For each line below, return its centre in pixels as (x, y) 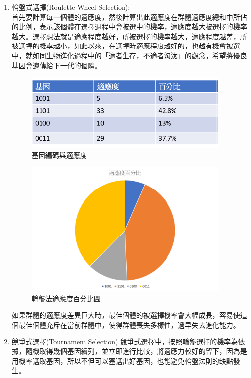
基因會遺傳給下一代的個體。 (57, 65)
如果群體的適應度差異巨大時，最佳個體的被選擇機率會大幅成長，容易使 (126, 315)
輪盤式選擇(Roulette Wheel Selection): (71, 7)
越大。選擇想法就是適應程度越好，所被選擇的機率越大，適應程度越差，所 (129, 36)
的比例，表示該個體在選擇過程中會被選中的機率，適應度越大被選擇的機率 (129, 26)
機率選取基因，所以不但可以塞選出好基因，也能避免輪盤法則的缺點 (126, 360)
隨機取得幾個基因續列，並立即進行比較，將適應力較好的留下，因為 (133, 351)
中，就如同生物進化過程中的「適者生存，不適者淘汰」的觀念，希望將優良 (129, 55)
